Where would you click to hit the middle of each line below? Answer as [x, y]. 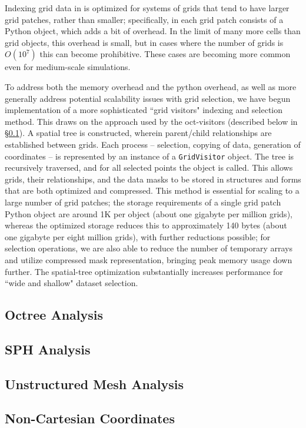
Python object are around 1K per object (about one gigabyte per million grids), [149, 213]
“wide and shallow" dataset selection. [71, 283]
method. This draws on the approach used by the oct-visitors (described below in [151, 121]
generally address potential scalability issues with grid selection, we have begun [148, 98]
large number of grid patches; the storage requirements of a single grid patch [143, 202]
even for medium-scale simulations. [68, 67]
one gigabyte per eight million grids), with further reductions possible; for [138, 236]
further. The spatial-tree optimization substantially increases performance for [144, 271]
